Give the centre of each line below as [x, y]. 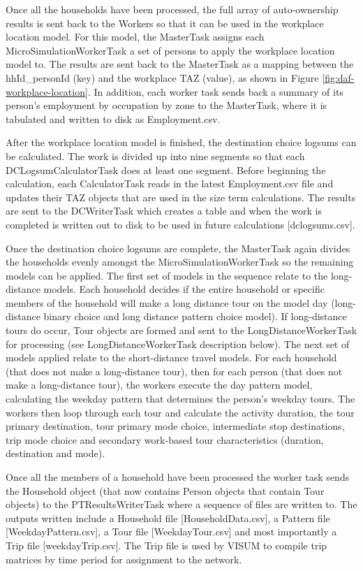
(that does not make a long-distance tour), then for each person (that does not [174, 371]
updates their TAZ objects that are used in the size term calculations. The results [181, 197]
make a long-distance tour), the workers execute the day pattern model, [159, 385]
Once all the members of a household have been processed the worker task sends [178, 477]
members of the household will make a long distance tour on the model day [167, 302]
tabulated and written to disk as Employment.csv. [113, 118]
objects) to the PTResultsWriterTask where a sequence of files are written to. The [181, 504]
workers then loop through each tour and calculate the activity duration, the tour [180, 412]
